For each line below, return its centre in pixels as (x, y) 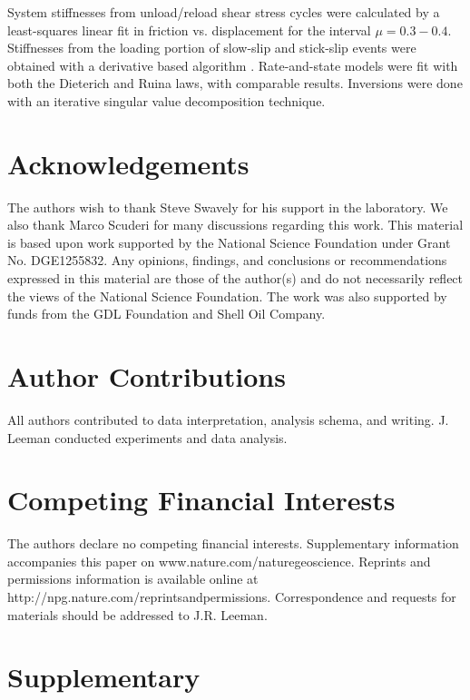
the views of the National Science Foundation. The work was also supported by (227, 296)
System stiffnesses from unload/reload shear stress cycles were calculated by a (224, 12)
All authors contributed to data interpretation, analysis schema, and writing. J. (228, 419)
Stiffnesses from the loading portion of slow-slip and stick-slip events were (212, 48)
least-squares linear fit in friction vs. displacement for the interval (189, 30)
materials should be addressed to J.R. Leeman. (137, 614)
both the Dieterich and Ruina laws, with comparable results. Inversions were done (235, 83)
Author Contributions (147, 376)
